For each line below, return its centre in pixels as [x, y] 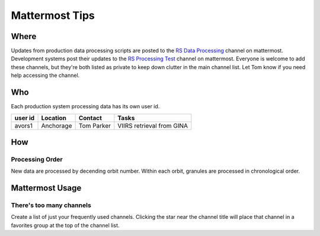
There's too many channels [51, 205]
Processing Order [37, 159]
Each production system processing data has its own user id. [85, 106]
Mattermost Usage [46, 188]
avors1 [23, 125]
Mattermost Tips [53, 15]
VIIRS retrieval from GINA [153, 125]
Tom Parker [95, 125]
